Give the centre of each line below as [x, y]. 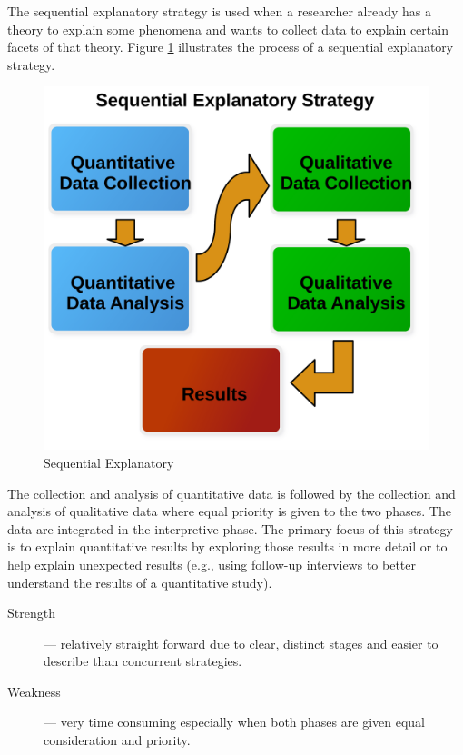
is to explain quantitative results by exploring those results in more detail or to [227, 546]
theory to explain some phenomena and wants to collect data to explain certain [228, 29]
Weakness [34, 691]
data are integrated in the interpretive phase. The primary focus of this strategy [230, 528]
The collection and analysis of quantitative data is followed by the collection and [231, 493]
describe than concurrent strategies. [143, 661]
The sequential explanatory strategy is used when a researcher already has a [219, 11]
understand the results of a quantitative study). [140, 582]
